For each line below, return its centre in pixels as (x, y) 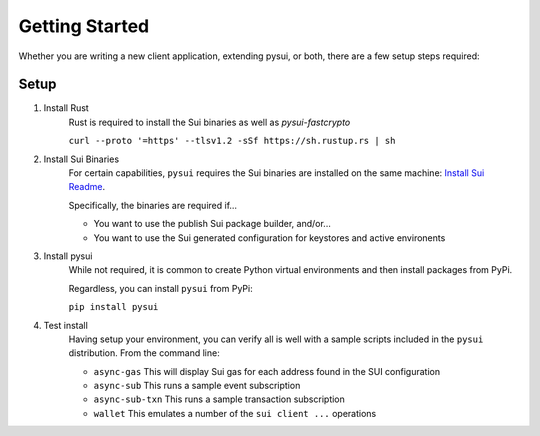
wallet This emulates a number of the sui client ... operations (235, 413)
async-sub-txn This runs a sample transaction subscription (219, 399)
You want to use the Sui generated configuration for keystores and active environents (269, 237)
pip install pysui (113, 307)
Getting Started (84, 26)
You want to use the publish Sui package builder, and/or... (212, 224)
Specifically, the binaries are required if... (153, 205)
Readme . (87, 187)
